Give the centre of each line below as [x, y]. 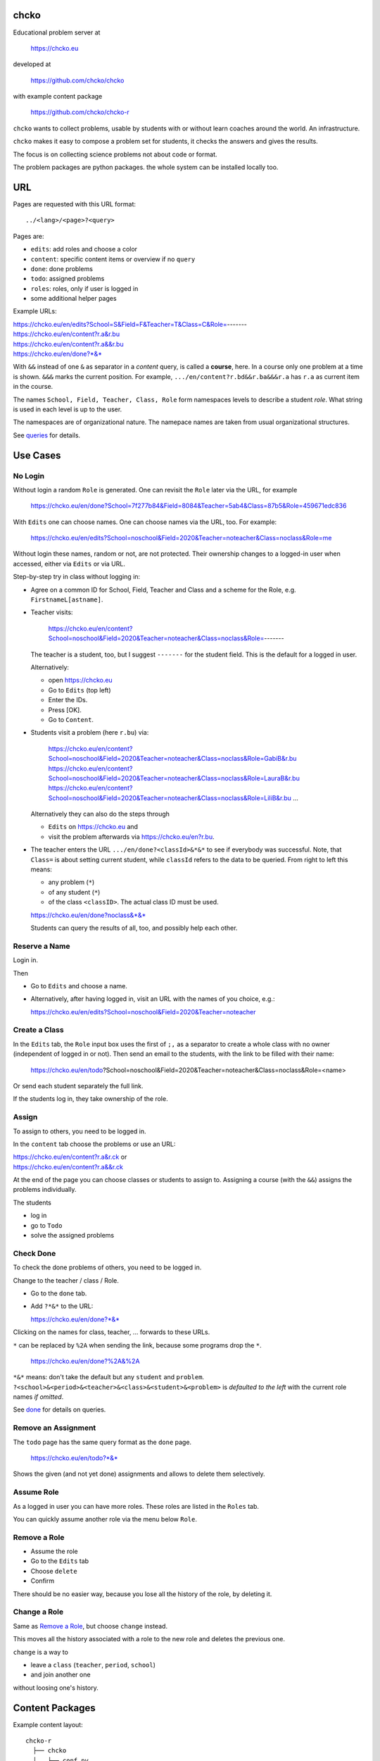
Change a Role [38, 1612]
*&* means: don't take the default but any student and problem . [108, 1377]
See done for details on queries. [59, 1410]
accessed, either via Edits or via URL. [69, 564]
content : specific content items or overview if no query [113, 259]
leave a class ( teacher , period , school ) [93, 1664]
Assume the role [55, 1551]
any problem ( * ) [71, 882]
